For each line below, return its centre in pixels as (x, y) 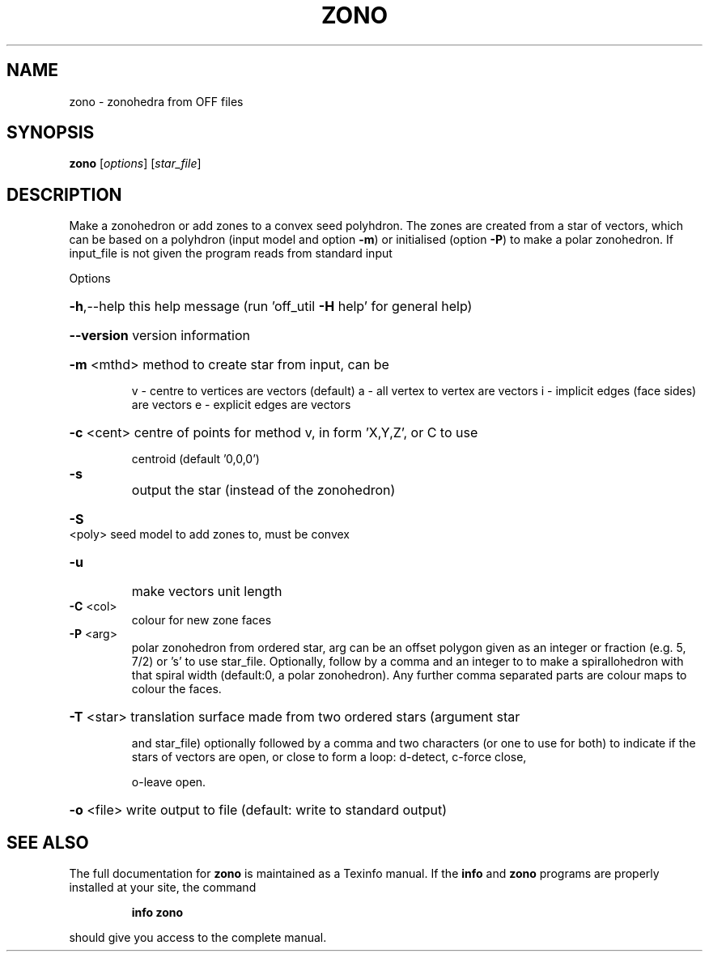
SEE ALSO (48, 842)
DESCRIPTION (64, 194)
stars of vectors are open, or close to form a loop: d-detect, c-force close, (329, 757)
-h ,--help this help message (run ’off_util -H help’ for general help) (271, 307)
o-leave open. (169, 782)
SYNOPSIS (51, 133)
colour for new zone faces (202, 620)
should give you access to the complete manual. (198, 938)
